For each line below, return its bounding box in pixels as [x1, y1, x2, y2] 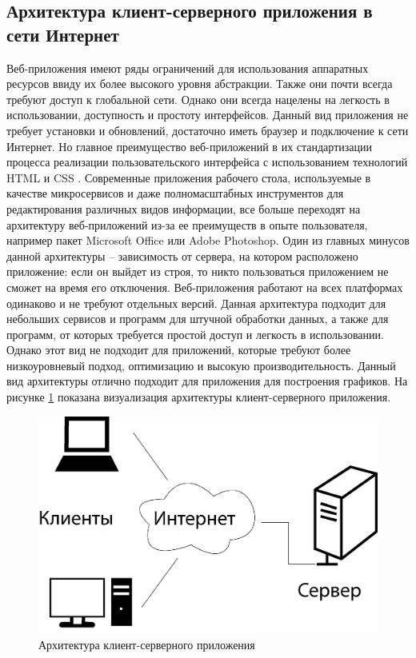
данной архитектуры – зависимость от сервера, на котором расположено [6, 247, 358, 264]
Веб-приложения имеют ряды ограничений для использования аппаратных [6, 59, 369, 76]
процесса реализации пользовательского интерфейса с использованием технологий [6, 154, 408, 170]
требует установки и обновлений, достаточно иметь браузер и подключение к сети [6, 122, 409, 138]
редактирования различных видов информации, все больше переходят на [6, 200, 361, 217]
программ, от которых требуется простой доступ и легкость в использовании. [6, 325, 384, 342]
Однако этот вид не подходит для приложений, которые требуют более [6, 341, 351, 358]
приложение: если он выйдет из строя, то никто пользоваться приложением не [6, 263, 389, 280]
